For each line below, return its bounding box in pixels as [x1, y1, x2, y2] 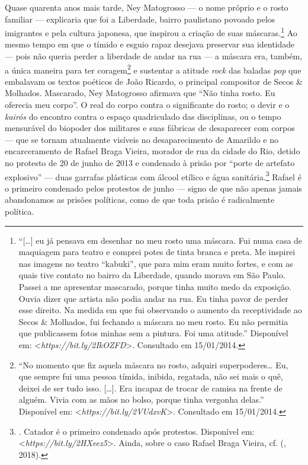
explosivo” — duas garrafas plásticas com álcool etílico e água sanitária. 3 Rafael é [5, 168, 301, 183]
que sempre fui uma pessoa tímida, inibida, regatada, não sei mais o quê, [18, 370, 283, 383]
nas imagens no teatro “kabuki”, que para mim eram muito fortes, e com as [18, 257, 293, 269]
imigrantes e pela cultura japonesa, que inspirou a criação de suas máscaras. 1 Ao [5, 25, 297, 39]
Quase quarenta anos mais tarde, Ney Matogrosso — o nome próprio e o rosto [5, 1, 288, 13]
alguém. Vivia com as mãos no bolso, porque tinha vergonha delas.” [18, 393, 264, 406]
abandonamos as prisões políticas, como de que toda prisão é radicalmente [5, 193, 275, 206]
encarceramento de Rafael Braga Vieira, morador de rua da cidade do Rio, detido [5, 145, 300, 157]
